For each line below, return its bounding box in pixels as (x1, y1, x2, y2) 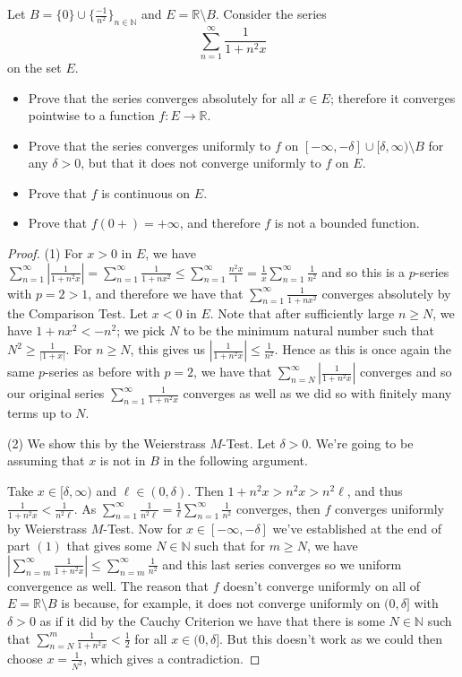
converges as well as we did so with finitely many (183, 384, 452, 402)
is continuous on (101, 183, 191, 202)
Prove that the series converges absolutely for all (28, 88, 295, 107)
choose (7, 648, 43, 667)
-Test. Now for (103, 518, 183, 537)
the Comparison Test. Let (7, 303, 149, 322)
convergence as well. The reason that (7, 576, 209, 595)
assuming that (7, 451, 85, 470)
